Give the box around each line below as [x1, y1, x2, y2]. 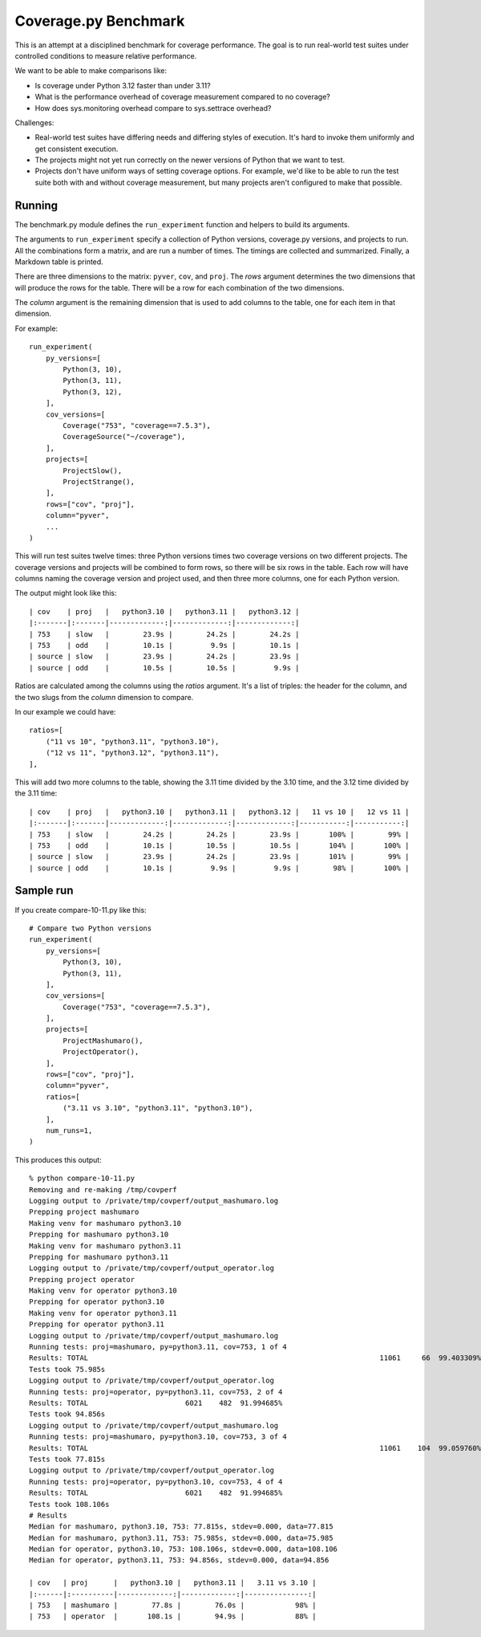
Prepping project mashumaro [29, 1207, 139, 1216]
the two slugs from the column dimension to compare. [14, 692, 194, 702]
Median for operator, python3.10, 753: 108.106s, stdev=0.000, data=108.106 [29, 1545, 338, 1554]
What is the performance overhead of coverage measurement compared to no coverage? [34, 92, 330, 102]
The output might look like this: [14, 588, 117, 598]
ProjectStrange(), [63, 477, 135, 486]
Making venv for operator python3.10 [29, 1286, 178, 1296]
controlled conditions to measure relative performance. [14, 51, 197, 60]
